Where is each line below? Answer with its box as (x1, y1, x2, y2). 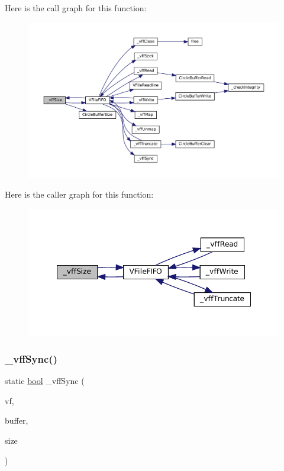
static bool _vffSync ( (5, 375, 85, 387)
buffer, (5, 414, 28, 427)
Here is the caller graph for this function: (5, 188, 154, 201)
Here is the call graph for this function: (5, 2, 147, 14)
